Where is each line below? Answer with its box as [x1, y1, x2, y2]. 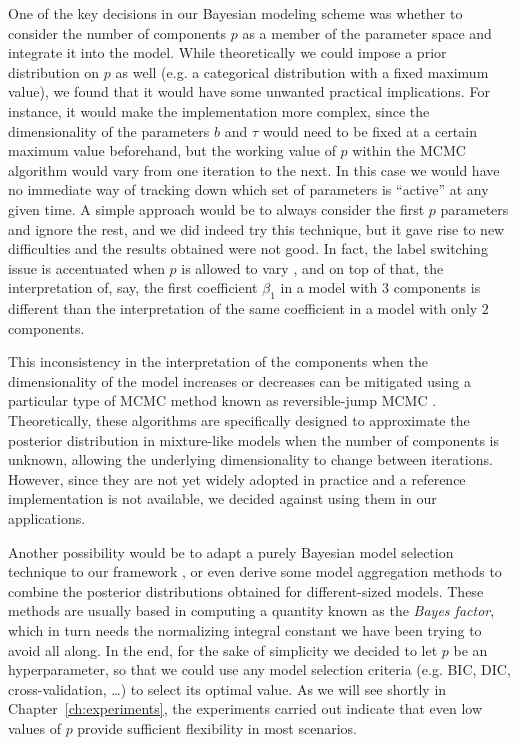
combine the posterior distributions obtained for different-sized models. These [8, 580, 484, 601]
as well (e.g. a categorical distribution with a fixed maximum [115, 61, 489, 82]
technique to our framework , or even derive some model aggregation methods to [8, 561, 502, 582]
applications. [8, 508, 86, 529]
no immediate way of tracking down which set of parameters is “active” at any [8, 179, 489, 200]
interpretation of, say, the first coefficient [8, 277, 258, 298]
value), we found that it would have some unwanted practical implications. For [8, 81, 490, 102]
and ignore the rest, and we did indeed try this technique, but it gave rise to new [8, 218, 505, 239]
